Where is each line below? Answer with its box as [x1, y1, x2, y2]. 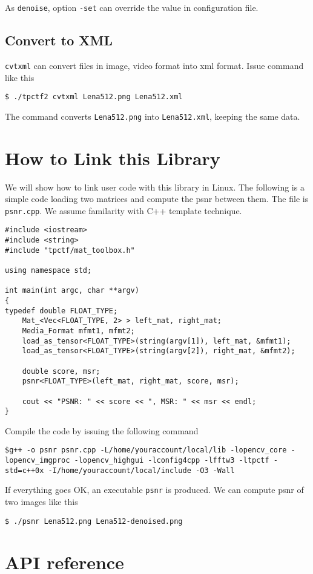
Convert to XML [5, 31, 113, 50]
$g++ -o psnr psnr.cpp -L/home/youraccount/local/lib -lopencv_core [5, 446, 287, 455]
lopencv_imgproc [5, 456, 70, 465]
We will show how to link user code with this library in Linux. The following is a [5, 180, 305, 193]
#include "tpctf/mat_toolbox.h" [5, 246, 135, 255]
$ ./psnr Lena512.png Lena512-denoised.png [5, 517, 183, 526]
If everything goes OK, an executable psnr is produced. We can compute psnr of [5, 483, 304, 496]
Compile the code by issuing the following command [5, 424, 199, 437]
